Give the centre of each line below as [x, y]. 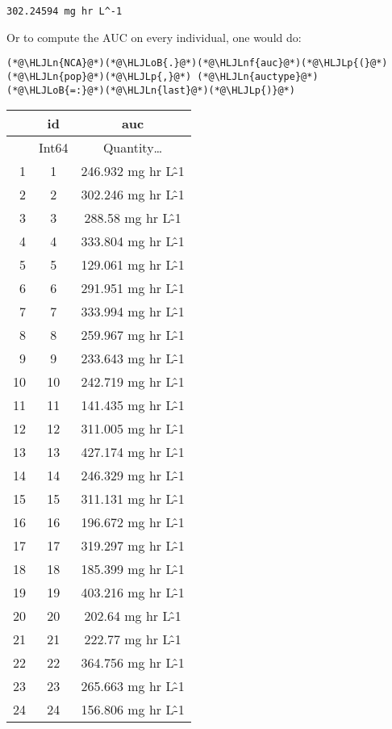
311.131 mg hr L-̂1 [133, 499]
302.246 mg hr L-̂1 [133, 195]
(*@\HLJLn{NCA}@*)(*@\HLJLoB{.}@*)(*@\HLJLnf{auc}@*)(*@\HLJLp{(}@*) [197, 63]
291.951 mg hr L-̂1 [133, 288]
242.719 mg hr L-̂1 [133, 382]
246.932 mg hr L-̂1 [133, 171]
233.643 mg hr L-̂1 [133, 358]
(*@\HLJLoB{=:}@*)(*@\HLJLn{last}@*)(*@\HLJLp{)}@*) [151, 90]
